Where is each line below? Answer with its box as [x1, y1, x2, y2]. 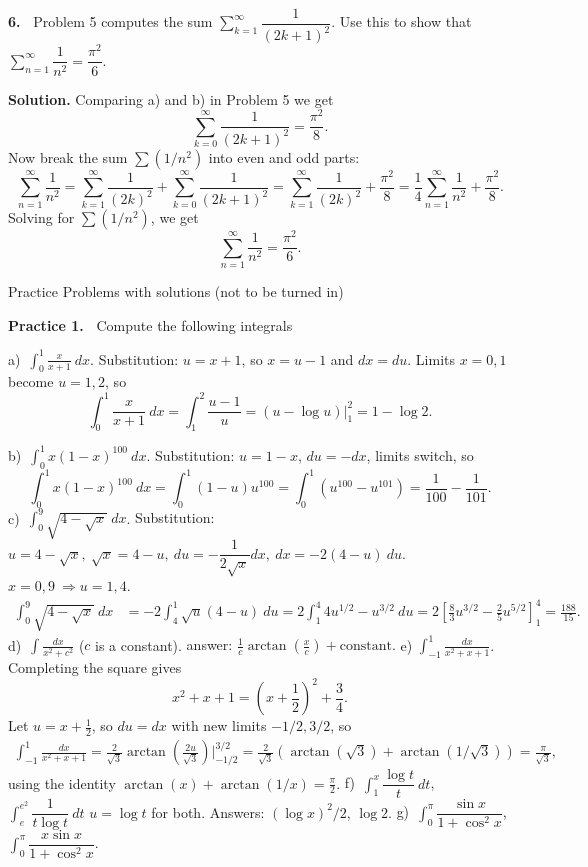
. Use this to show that [331, 11, 472, 32]
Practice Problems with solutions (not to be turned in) [8, 280, 344, 301]
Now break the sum [8, 146, 128, 167]
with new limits [171, 715, 267, 736]
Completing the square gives [8, 657, 182, 678]
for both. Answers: [151, 801, 265, 822]
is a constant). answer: [95, 634, 233, 655]
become [8, 371, 54, 392]
